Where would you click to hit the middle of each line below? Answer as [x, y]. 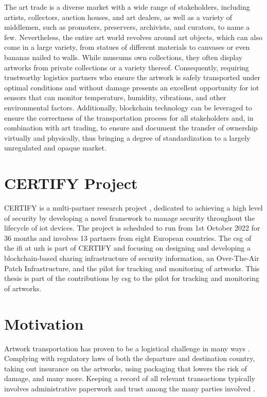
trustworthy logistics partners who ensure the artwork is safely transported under [132, 77]
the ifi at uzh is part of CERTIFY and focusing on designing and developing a [127, 248]
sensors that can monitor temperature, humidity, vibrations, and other [115, 97]
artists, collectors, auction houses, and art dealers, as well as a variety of [118, 17]
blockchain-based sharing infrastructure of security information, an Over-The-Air [132, 258]
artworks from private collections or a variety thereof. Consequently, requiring [127, 67]
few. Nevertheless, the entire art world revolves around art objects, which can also [133, 37]
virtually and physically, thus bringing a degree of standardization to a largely [127, 137]
